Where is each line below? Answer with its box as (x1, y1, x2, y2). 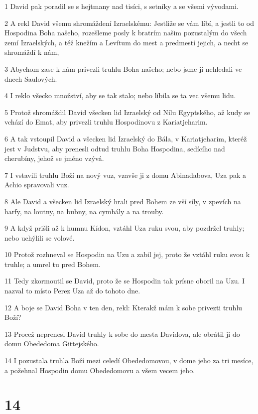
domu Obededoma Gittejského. (4, 338, 99, 349)
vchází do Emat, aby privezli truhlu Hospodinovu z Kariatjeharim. (4, 117, 208, 127)
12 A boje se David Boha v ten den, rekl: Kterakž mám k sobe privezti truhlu (4, 302, 243, 312)
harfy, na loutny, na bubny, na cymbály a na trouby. (4, 206, 164, 216)
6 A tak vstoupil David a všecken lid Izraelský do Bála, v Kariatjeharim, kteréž (4, 133, 247, 143)
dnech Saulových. (4, 73, 57, 84)
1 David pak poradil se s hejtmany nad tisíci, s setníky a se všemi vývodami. (4, 1, 239, 11)
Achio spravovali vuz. (4, 179, 69, 190)
